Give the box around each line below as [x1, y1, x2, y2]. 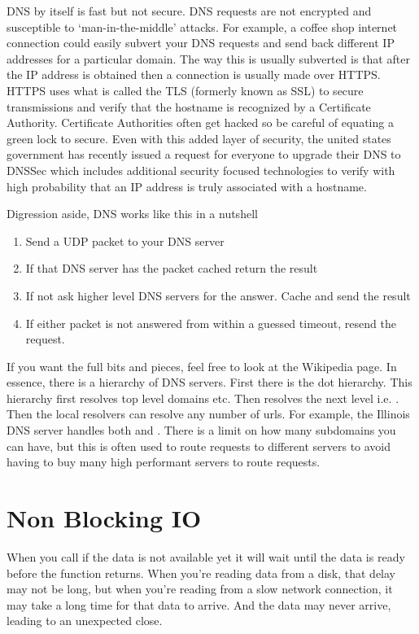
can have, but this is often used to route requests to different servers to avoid [7, 437, 391, 454]
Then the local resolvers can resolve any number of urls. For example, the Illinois [7, 405, 410, 422]
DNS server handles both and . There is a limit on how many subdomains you [7, 422, 396, 439]
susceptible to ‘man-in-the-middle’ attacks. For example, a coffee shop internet [7, 18, 398, 35]
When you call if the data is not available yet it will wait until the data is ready [7, 548, 405, 565]
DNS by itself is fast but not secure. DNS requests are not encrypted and [7, 2, 372, 19]
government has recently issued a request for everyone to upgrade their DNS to [7, 146, 401, 163]
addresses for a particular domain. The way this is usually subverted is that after [7, 50, 410, 67]
